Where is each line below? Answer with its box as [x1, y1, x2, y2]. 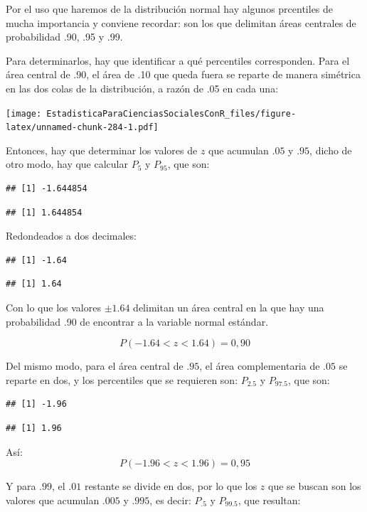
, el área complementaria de [199, 358, 320, 373]
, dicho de [309, 142, 352, 157]
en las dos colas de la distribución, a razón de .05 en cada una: [6, 80, 279, 95]
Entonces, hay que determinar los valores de [6, 142, 198, 157]
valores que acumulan [6, 492, 100, 507]
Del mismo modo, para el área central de [6, 358, 183, 373]
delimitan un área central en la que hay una [133, 300, 324, 315]
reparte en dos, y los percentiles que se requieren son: [6, 372, 238, 387]
